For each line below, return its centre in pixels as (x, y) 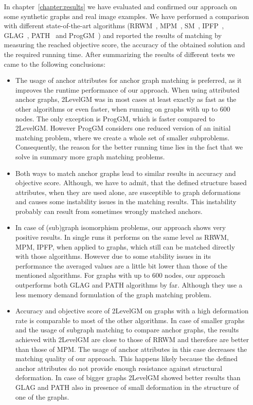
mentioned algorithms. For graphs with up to (83, 275)
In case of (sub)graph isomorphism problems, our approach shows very (120, 227)
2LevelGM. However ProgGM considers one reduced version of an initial (123, 128)
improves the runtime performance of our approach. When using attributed (127, 89)
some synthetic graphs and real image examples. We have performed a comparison (126, 16)
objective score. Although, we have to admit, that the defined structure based (131, 183)
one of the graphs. (42, 396)
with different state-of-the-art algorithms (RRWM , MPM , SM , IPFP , (114, 26)
